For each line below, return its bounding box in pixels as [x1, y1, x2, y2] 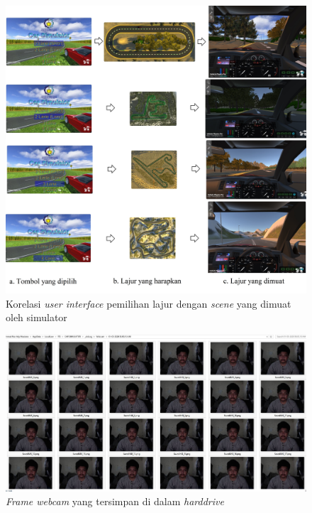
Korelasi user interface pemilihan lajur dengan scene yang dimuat [6, 296, 291, 310]
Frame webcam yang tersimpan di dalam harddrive [6, 494, 224, 509]
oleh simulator [6, 310, 67, 325]
